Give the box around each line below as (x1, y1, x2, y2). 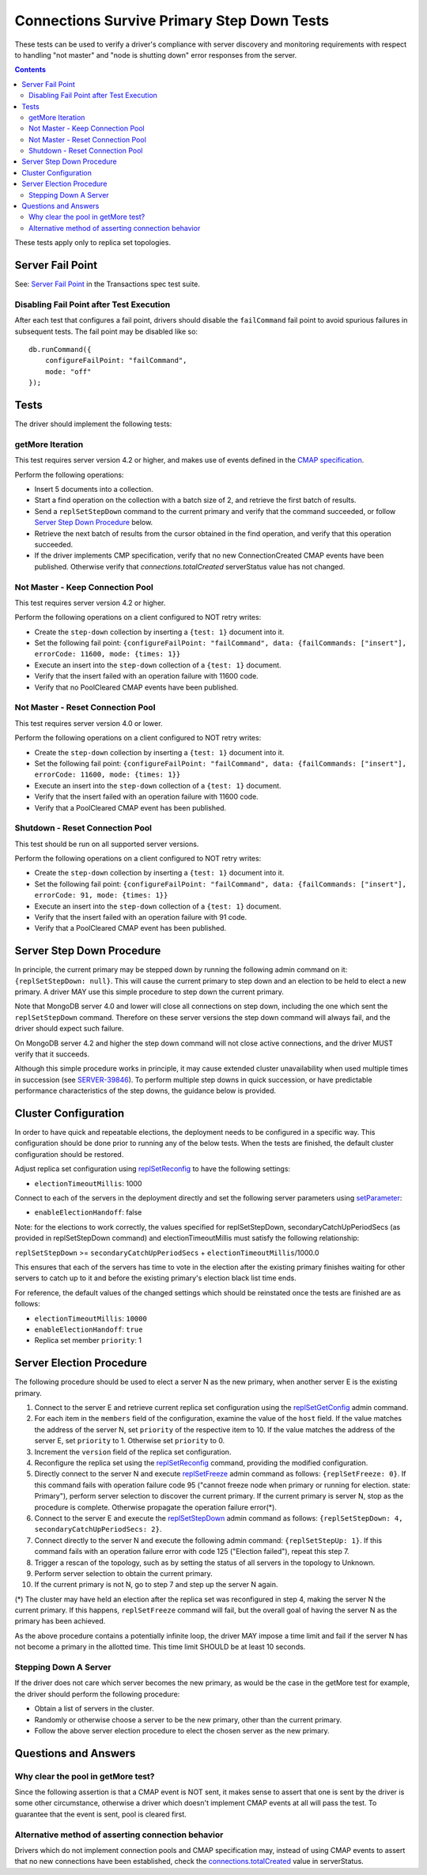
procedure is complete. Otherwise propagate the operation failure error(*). (34, 1503, 277, 1512)
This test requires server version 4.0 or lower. (14, 718, 163, 728)
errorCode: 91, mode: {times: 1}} (34, 890, 168, 900)
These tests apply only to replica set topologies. (14, 238, 172, 248)
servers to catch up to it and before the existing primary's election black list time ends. (14, 1273, 297, 1283)
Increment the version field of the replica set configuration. (34, 1447, 232, 1457)
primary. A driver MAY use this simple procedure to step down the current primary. (14, 987, 285, 996)
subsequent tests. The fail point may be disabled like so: (14, 327, 198, 336)
